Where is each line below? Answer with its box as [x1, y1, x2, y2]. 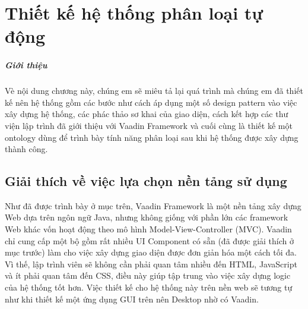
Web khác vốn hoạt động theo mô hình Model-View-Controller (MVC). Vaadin [5, 223, 292, 235]
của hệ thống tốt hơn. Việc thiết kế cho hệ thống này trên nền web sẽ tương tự [5, 281, 293, 294]
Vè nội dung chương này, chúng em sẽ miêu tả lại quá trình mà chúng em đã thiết [5, 84, 303, 97]
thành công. [5, 143, 48, 155]
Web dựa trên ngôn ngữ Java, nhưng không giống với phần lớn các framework [5, 211, 288, 223]
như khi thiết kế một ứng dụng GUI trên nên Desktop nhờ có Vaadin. [5, 292, 259, 305]
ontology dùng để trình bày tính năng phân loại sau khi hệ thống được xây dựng [5, 131, 299, 143]
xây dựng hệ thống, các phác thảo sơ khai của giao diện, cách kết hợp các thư [5, 108, 288, 120]
